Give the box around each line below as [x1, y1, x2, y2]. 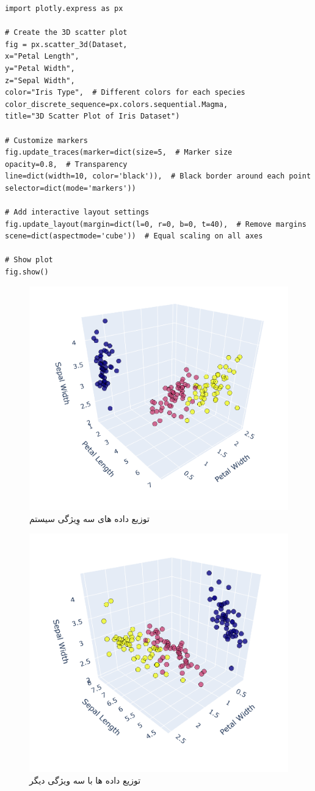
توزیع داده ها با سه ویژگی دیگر [29, 774, 141, 787]
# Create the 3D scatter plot [5, 28, 128, 37]
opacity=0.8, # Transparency [5, 160, 128, 169]
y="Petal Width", [5, 64, 75, 73]
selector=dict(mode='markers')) [5, 183, 136, 193]
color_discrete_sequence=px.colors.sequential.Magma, [5, 100, 228, 109]
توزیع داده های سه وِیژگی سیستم [29, 512, 150, 524]
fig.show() [5, 268, 49, 277]
